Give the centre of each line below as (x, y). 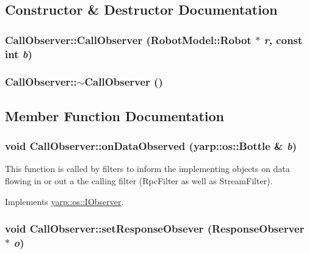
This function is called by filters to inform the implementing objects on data (147, 169)
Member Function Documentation (115, 115)
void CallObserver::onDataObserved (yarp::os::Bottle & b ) (151, 146)
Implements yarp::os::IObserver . (64, 201)
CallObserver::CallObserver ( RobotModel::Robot (128, 39)
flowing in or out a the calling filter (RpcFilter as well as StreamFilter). (139, 180)
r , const (283, 39)
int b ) (19, 54)
